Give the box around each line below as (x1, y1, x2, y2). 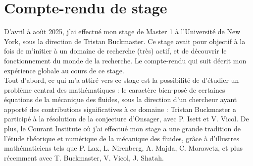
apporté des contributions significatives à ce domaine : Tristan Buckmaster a (4, 104, 237, 114)
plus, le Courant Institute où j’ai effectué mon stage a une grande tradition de (4, 123, 241, 134)
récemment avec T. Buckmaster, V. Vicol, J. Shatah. (4, 152, 164, 163)
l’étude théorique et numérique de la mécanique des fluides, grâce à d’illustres (4, 133, 239, 143)
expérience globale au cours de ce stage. (4, 65, 124, 75)
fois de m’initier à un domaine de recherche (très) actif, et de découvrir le (4, 46, 227, 56)
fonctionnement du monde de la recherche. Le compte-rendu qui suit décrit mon (4, 55, 247, 65)
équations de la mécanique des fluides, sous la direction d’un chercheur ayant (4, 94, 237, 105)
